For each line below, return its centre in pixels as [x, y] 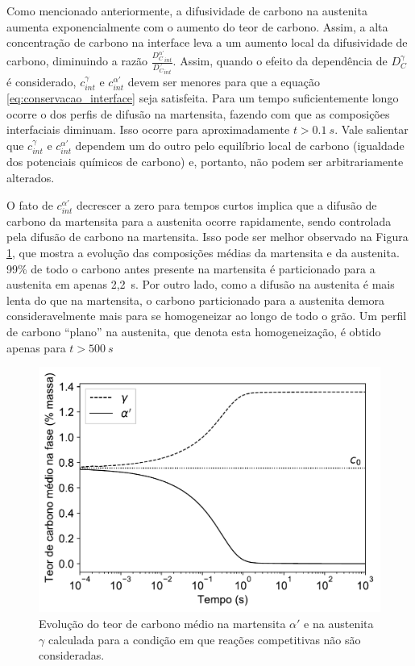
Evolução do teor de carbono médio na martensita [162, 624]
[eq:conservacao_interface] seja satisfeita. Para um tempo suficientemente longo [203, 98]
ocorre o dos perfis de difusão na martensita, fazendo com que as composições [198, 113]
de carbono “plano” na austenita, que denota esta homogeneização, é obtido [194, 331]
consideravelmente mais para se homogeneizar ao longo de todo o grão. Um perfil [207, 316]
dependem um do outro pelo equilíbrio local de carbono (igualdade [240, 146]
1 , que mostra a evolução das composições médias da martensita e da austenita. [203, 252]
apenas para [36, 347]
